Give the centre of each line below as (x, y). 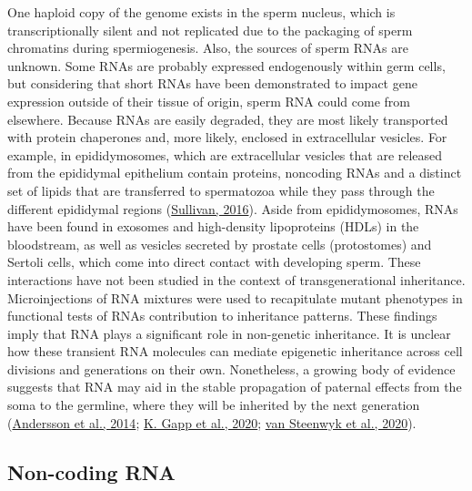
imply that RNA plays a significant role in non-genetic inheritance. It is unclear (229, 333)
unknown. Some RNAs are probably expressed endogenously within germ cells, (226, 65)
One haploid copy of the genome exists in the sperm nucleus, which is (201, 12)
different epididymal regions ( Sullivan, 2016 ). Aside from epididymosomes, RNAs (233, 208)
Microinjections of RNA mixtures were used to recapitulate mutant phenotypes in (235, 297)
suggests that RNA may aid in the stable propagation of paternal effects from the (235, 387)
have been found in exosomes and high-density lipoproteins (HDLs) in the (213, 226)
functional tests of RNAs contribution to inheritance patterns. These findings (222, 316)
